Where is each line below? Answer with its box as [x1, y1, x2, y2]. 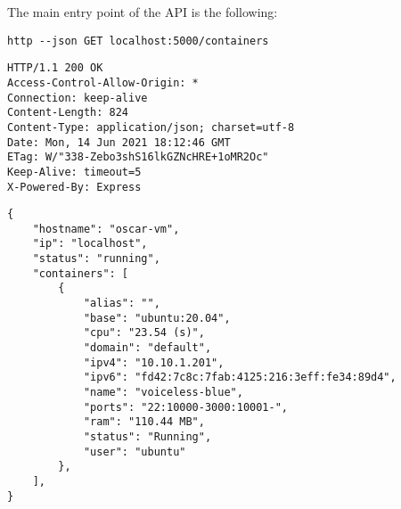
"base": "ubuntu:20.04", [83, 311, 231, 324]
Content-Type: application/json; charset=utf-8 [7, 120, 295, 134]
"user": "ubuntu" [83, 445, 186, 458]
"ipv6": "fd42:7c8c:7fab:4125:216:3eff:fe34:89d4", [83, 371, 397, 384]
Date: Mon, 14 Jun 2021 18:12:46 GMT [7, 135, 231, 149]
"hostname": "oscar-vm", [32, 222, 180, 235]
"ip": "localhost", [32, 237, 148, 250]
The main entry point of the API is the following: [7, 3, 278, 21]
